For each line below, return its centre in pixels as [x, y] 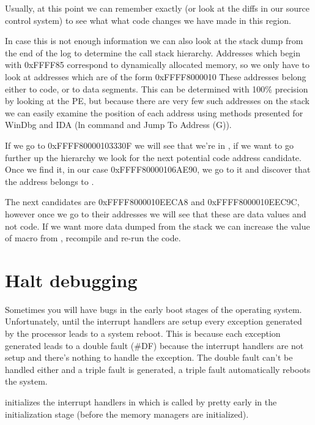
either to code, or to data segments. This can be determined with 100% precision [157, 88]
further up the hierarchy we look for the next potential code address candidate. [153, 157]
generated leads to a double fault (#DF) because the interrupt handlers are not [154, 345]
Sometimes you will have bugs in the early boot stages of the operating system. [154, 309]
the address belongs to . [50, 181]
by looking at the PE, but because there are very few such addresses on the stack [157, 101]
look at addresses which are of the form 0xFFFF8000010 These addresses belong [156, 76]
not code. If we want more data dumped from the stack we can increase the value [157, 226]
